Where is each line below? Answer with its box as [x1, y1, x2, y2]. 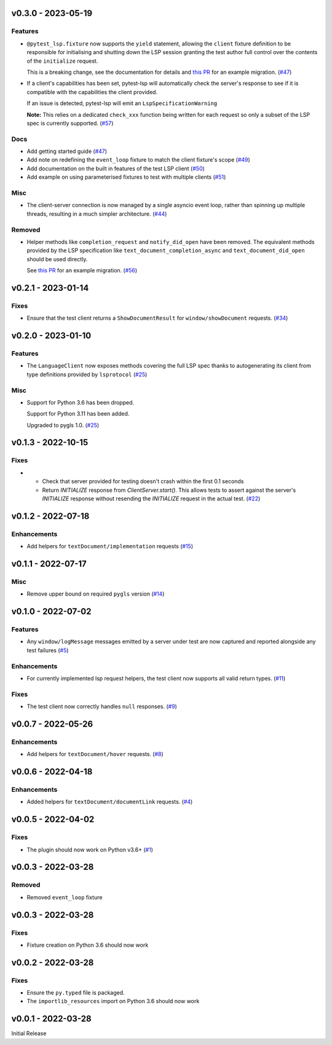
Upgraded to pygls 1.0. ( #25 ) [26, 421, 100, 428]
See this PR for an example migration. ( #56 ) [26, 267, 138, 274]
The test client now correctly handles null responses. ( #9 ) [26, 703, 178, 710]
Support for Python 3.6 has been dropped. [26, 398, 135, 406]
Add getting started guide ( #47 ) [26, 148, 108, 155]
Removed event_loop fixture [26, 893, 103, 901]
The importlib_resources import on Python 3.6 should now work [26, 998, 200, 1005]
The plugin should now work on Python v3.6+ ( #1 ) [26, 846, 154, 853]
